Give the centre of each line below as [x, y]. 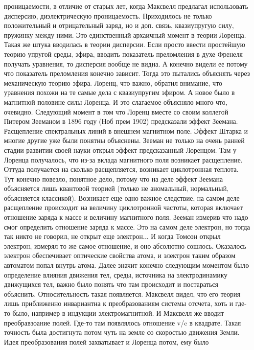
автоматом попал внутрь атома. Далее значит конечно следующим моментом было [127, 265]
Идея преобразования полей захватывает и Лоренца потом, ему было [106, 341]
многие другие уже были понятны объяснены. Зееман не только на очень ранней [124, 140]
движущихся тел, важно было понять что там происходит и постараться [111, 284]
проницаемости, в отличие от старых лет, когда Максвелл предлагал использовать [126, 6]
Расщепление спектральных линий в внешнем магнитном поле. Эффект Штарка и [126, 130]
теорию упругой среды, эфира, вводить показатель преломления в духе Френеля [123, 54]
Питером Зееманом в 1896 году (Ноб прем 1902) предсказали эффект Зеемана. [121, 121]
